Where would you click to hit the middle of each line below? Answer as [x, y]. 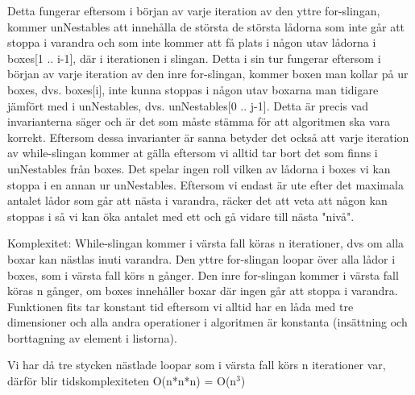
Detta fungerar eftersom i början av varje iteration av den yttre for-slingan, [194, 10]
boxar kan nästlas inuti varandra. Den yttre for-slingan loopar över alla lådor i [201, 258]
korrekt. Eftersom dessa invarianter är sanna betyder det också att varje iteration [208, 137]
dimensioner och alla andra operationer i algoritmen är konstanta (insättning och [207, 322]
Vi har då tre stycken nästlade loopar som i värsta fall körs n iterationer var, [197, 365]
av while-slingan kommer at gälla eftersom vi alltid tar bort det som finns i [193, 153]
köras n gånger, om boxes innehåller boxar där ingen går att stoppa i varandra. [203, 291]
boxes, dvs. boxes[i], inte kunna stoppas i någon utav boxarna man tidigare [193, 89]
